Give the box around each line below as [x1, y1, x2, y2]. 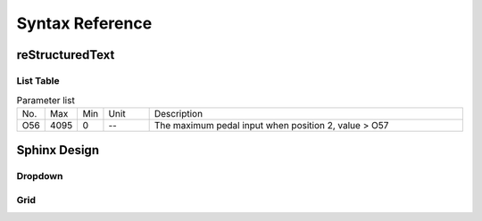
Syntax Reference [16, 13, 153, 33]
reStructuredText [16, 47, 115, 62]
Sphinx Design [16, 143, 100, 158]
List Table [16, 74, 60, 86]
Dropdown [16, 170, 63, 183]
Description [154, 107, 204, 119]
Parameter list [16, 94, 75, 106]
